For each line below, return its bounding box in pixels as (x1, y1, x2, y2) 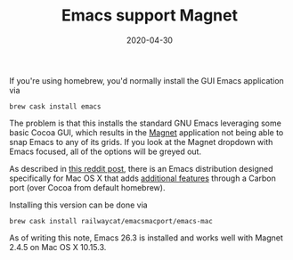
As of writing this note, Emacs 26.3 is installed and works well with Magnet (9, 232, 283, 243)
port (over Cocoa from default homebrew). (9, 182, 166, 192)
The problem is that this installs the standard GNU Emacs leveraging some (9, 118, 282, 128)
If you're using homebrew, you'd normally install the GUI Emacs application (9, 75, 285, 85)
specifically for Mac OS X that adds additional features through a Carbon (9, 173, 276, 183)
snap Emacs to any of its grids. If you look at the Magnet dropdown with (9, 136, 273, 147)
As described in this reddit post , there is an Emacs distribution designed (9, 163, 273, 174)
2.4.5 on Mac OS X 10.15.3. (9, 241, 107, 252)
